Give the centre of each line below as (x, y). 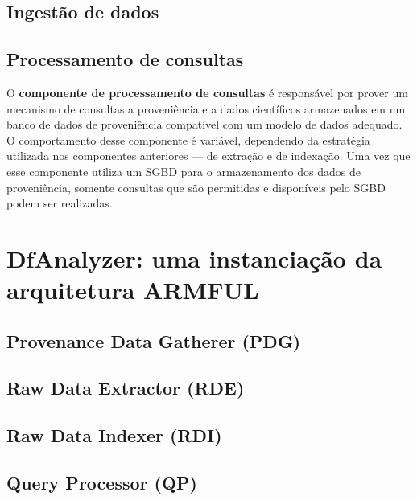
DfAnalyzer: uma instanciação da (194, 258)
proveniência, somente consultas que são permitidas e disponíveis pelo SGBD (196, 187)
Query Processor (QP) (102, 483)
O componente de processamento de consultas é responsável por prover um (207, 92)
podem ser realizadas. (60, 203)
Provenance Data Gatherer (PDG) (154, 340)
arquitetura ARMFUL (133, 290)
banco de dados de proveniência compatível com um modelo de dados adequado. (204, 124)
